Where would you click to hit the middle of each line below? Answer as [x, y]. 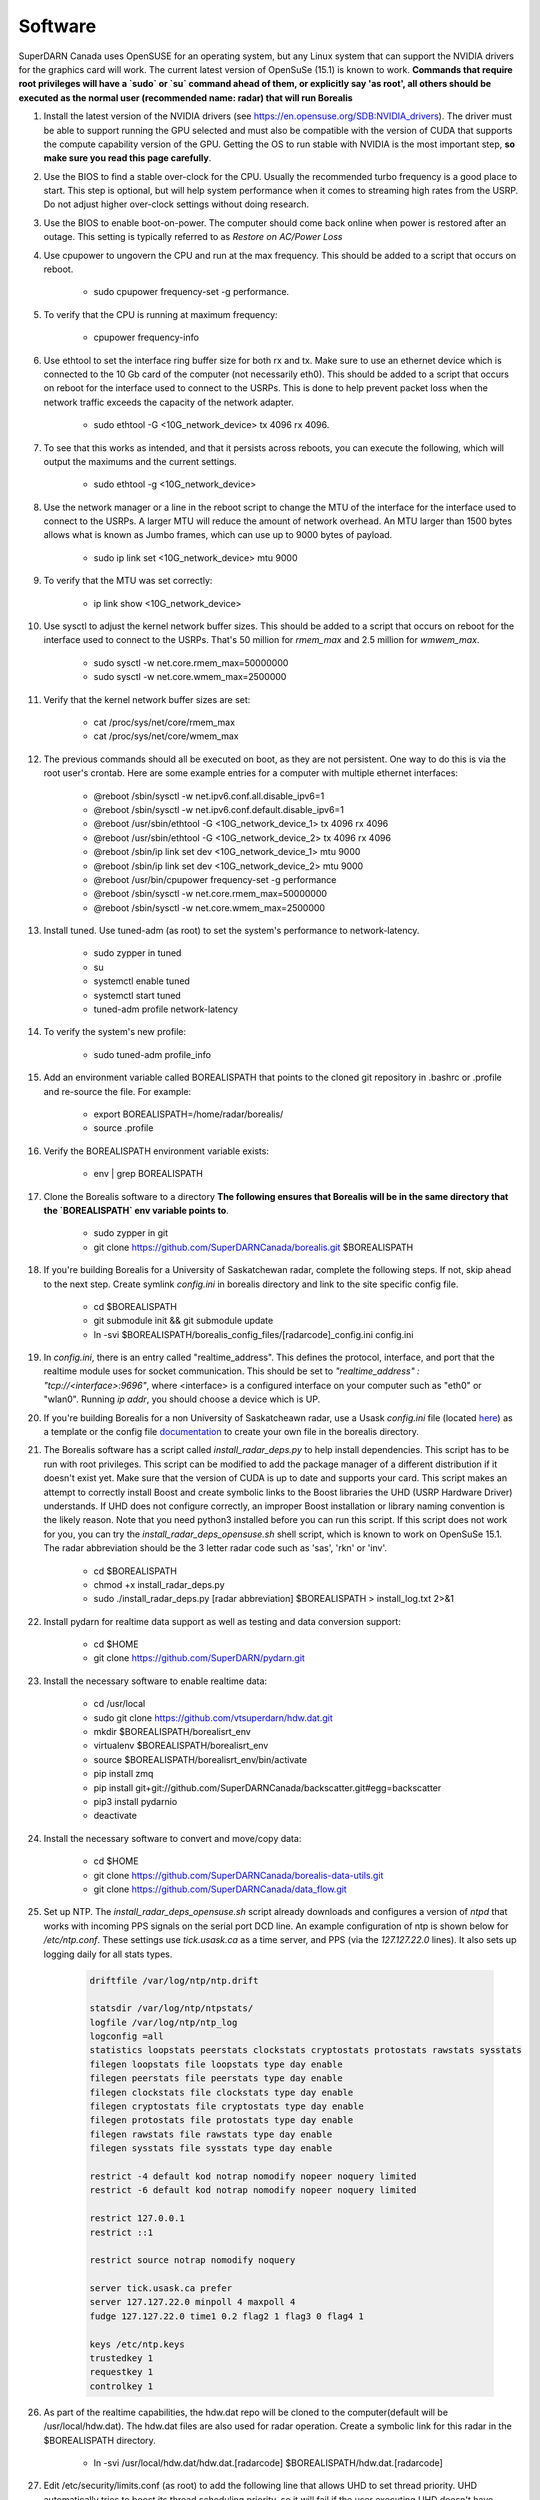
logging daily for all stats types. [108, 1954]
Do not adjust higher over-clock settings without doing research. [176, 204]
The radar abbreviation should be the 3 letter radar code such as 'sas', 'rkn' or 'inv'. [215, 1548]
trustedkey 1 [121, 2358]
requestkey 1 [121, 2372]
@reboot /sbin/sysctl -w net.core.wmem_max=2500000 [209, 907]
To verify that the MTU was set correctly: [128, 581]
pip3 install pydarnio [135, 1801]
